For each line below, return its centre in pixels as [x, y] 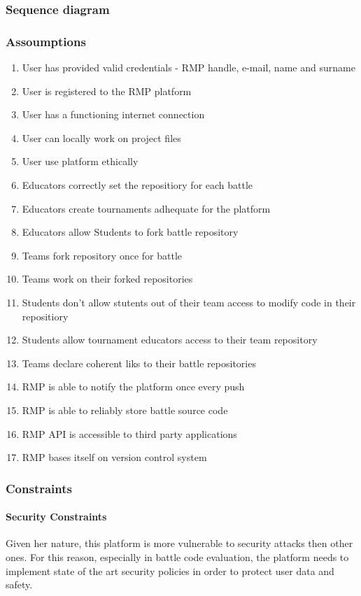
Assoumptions [46, 41]
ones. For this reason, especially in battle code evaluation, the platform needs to [177, 556]
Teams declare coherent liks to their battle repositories [139, 363]
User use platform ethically [80, 161]
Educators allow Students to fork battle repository [130, 232]
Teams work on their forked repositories [107, 279]
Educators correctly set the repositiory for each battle [137, 185]
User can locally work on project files [101, 137]
